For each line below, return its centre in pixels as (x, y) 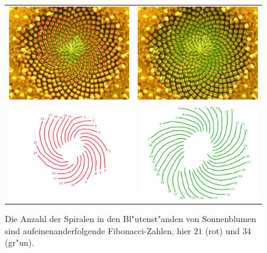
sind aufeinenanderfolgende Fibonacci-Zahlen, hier (98, 230)
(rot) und (223, 230)
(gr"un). (20, 242)
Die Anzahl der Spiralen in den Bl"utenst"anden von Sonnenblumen (130, 219)
